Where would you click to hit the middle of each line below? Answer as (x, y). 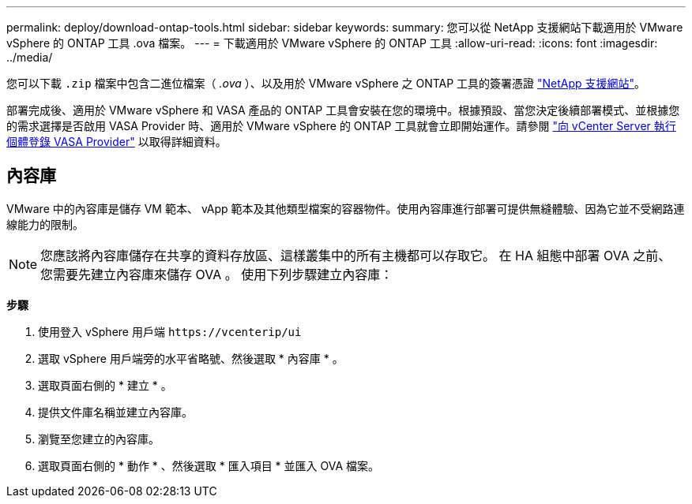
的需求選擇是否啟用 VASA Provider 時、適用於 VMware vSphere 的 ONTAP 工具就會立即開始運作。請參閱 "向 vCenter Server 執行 (341, 126)
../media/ (30, 57)
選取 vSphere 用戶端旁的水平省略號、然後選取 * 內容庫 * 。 (191, 358)
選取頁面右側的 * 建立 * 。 (105, 385)
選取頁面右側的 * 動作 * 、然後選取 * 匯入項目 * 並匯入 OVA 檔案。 (209, 465)
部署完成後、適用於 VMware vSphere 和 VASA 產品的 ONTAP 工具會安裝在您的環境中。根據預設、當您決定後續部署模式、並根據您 (343, 110)
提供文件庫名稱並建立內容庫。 (115, 412)
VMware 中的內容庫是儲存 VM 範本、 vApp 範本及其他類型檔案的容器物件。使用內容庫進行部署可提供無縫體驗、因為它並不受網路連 (346, 208)
